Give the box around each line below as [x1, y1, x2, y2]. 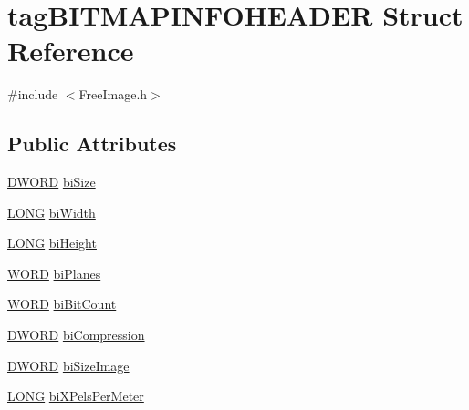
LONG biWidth [7, 202, 96, 221]
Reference [7, 32, 134, 69]
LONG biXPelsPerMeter [7, 386, 144, 405]
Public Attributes [7, 129, 177, 158]
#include [7, 85, 58, 104]
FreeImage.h [78, 85, 148, 104]
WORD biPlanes [7, 263, 101, 282]
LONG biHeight [7, 233, 97, 252]
